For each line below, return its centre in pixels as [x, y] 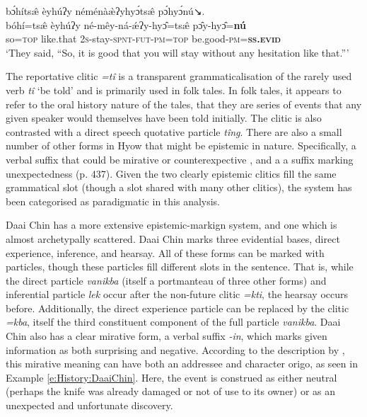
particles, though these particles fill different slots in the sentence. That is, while [180, 267]
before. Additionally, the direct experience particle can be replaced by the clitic [177, 308]
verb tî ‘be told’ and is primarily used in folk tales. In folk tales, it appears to [174, 90]
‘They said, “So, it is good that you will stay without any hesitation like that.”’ [177, 52]
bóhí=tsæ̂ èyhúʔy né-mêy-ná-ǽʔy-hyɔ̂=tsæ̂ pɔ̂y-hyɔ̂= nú [126, 24]
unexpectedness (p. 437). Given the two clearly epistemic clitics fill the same [171, 173]
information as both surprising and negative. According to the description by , [175, 349]
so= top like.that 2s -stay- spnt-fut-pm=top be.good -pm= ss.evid [144, 39]
